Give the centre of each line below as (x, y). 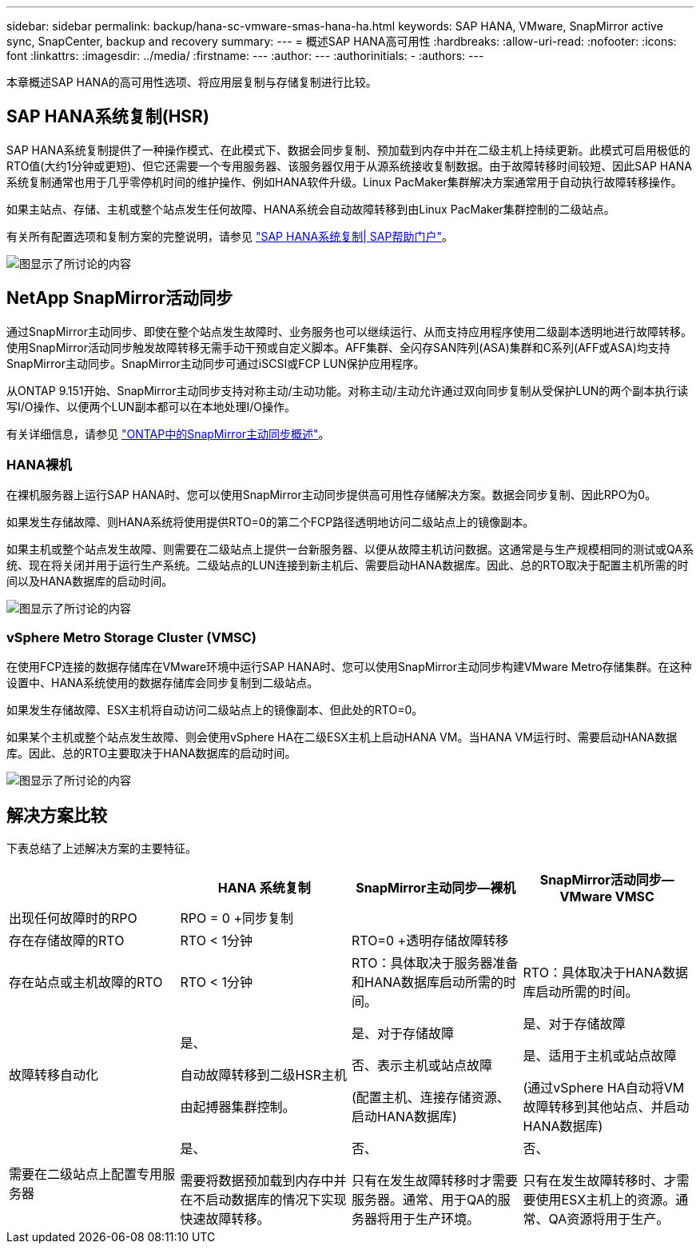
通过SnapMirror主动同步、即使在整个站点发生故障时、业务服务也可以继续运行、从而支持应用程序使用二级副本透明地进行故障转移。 (349, 331)
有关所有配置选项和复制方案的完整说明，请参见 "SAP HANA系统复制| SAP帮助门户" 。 (230, 236)
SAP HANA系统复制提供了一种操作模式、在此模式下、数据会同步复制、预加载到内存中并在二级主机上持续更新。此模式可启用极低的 (348, 150)
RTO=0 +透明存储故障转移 (430, 941)
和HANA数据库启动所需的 (428, 982)
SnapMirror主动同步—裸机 (436, 888)
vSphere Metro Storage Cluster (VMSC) (131, 637)
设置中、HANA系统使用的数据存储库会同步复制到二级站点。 (163, 683)
